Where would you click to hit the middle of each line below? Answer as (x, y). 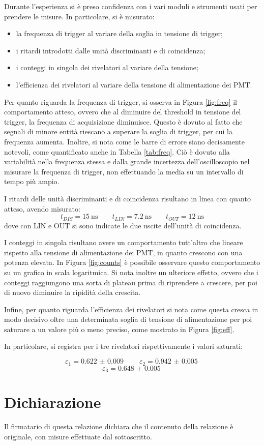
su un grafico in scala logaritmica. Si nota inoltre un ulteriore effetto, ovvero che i (131, 272)
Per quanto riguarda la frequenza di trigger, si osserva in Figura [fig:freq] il (121, 101)
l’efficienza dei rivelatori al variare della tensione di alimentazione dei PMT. (134, 84)
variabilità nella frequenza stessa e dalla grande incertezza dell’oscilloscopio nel (127, 161)
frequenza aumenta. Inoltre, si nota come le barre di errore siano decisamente (124, 141)
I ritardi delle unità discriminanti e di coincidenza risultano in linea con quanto (127, 198)
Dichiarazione (53, 402)
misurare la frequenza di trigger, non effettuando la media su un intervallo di (124, 171)
